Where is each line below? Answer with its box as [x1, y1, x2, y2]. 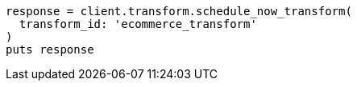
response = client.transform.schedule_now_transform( [6, 5, 352, 18]
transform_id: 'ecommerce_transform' [19, 18, 257, 30]
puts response [6, 43, 94, 56]
